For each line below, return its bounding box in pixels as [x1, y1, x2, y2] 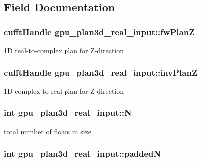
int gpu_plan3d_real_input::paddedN [4, 147, 161, 160]
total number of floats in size [4, 126, 91, 136]
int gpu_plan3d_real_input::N [4, 107, 132, 119]
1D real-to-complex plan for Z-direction [4, 45, 124, 55]
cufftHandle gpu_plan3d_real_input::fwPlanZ [4, 25, 195, 38]
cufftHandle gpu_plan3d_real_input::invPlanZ [4, 66, 198, 78]
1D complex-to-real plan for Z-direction [4, 85, 124, 96]
